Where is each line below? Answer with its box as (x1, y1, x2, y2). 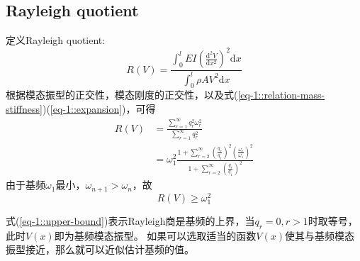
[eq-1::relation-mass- (237, 87, 325, 102)
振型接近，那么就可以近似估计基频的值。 (6, 242, 194, 257)
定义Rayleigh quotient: (6, 33, 106, 48)
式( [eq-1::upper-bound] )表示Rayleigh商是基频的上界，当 (6, 213, 255, 228)
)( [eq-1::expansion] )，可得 (42, 101, 156, 116)
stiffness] (6, 101, 43, 116)
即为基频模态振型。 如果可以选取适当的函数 (54, 228, 257, 243)
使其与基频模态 (284, 228, 354, 243)
